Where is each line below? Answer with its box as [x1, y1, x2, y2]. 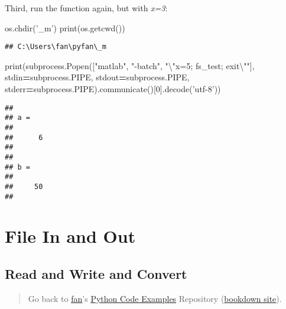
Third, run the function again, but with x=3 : [5, 2, 168, 14]
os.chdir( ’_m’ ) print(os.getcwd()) [5, 21, 125, 34]
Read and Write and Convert [5, 264, 187, 282]
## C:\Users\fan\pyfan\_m [5, 43, 106, 51]
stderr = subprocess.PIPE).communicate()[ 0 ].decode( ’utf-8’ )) [5, 83, 221, 95]
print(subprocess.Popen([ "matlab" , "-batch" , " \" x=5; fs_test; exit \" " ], [5, 59, 255, 71]
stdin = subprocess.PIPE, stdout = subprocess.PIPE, [5, 71, 190, 83]
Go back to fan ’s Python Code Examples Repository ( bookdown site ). [28, 292, 282, 304]
